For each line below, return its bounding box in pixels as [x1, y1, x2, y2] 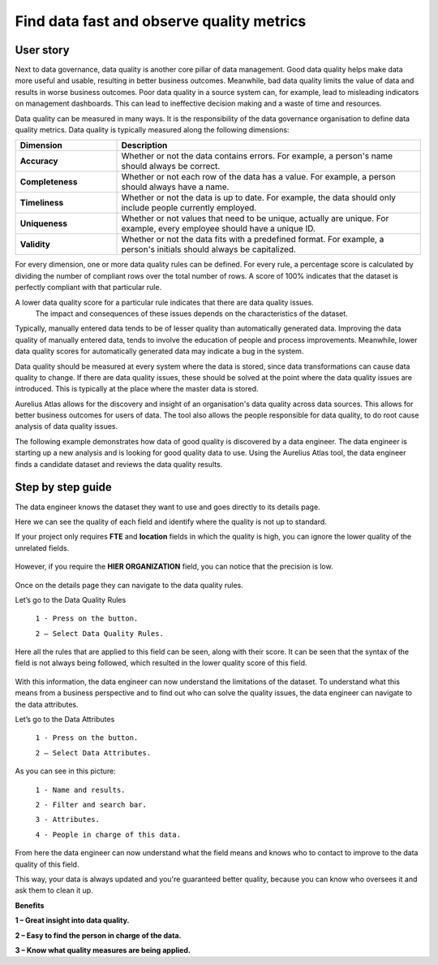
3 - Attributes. [35, 815, 101, 824]
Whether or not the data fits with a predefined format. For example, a [121, 234, 384, 245]
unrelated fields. [15, 543, 70, 552]
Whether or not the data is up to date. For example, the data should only [121, 192, 397, 203]
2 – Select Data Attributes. [35, 748, 152, 757]
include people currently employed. [121, 202, 257, 214]
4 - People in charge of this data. [35, 829, 182, 839]
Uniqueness [19, 218, 68, 229]
